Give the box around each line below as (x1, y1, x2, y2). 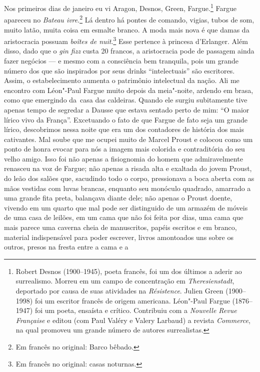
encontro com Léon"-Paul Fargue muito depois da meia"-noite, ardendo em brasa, (4, 84, 253, 95)
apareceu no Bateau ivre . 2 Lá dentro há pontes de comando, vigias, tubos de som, (4, 13, 254, 24)
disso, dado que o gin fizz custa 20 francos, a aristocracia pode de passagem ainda (4, 45, 254, 56)
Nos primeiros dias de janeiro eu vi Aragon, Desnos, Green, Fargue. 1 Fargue (4, 1, 236, 13)
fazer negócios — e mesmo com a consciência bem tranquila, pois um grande (4, 55, 238, 65)
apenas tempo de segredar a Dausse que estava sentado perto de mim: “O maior (4, 104, 249, 114)
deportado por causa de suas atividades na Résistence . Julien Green (15, 285, 223, 295)
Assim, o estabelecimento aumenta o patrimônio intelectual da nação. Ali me (4, 75, 239, 85)
